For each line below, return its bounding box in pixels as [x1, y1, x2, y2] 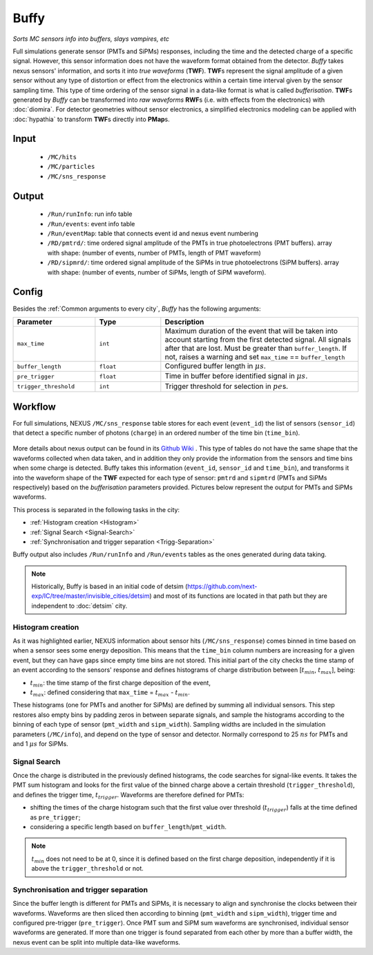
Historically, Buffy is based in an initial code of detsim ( [31, 582, 188, 591]
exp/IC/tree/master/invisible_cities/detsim [31, 592, 150, 600]
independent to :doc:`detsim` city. [31, 601, 128, 610]
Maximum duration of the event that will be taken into [164, 326, 338, 336]
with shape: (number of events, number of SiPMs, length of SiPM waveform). [47, 268, 267, 276]
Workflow [12, 401, 57, 412]
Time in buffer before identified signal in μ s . [164, 371, 308, 381]
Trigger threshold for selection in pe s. [164, 381, 289, 391]
